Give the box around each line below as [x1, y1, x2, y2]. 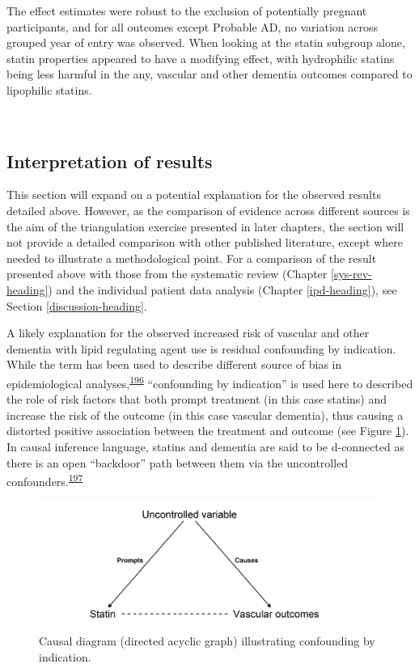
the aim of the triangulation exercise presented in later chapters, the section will [6, 218, 404, 235]
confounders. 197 [6, 471, 83, 489]
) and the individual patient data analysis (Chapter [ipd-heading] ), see [48, 281, 397, 298]
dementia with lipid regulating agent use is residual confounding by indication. [6, 340, 396, 357]
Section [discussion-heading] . [6, 297, 147, 314]
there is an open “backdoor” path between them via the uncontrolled [6, 454, 349, 471]
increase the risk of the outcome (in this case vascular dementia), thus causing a [6, 406, 404, 423]
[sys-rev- [330, 265, 372, 282]
